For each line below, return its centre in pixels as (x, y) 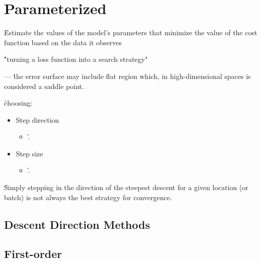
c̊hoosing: (18, 103)
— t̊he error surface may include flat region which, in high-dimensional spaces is (127, 76)
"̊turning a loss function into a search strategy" (76, 59)
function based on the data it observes (63, 42)
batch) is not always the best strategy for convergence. (88, 197)
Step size (29, 153)
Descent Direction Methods (77, 224)
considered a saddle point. (44, 86)
